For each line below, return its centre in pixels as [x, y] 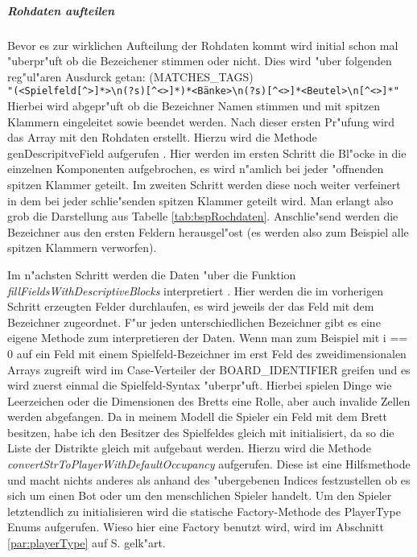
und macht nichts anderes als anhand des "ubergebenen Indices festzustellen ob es [209, 479]
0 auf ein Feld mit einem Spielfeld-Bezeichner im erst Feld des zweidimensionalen [207, 353]
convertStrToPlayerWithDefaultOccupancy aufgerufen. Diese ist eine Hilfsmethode [209, 464]
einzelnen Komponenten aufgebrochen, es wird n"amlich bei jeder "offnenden [196, 169]
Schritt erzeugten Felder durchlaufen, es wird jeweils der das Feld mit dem [191, 306]
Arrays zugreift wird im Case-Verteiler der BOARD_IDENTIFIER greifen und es [209, 369]
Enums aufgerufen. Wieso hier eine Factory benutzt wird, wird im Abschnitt [196, 527]
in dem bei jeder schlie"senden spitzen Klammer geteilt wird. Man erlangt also [200, 200]
